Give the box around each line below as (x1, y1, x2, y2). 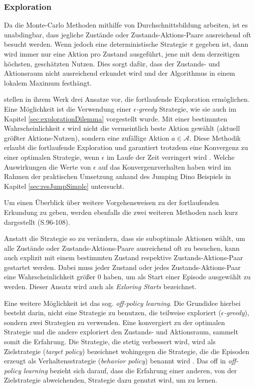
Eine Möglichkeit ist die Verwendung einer (4, 103, 131, 114)
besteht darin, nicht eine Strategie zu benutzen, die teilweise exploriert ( (4, 307, 222, 318)
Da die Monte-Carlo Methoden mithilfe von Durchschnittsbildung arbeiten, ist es (4, 20, 248, 30)
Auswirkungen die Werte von (4, 161, 91, 172)
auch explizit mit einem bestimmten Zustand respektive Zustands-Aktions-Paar (4, 252, 243, 263)
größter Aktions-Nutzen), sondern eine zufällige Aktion (4, 132, 170, 143)
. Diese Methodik (189, 132, 241, 143)
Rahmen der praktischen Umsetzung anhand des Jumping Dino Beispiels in (4, 171, 231, 181)
